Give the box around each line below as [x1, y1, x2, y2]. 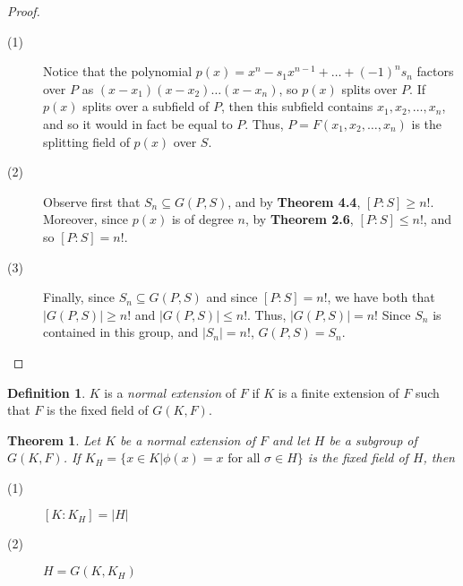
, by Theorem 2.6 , [244, 210, 354, 228]
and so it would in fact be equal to [43, 114, 233, 133]
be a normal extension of [120, 430, 255, 449]
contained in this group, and [43, 323, 199, 341]
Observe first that [43, 192, 141, 211]
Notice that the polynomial [43, 62, 193, 81]
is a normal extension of [104, 383, 236, 401]
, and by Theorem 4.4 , [227, 192, 361, 211]
